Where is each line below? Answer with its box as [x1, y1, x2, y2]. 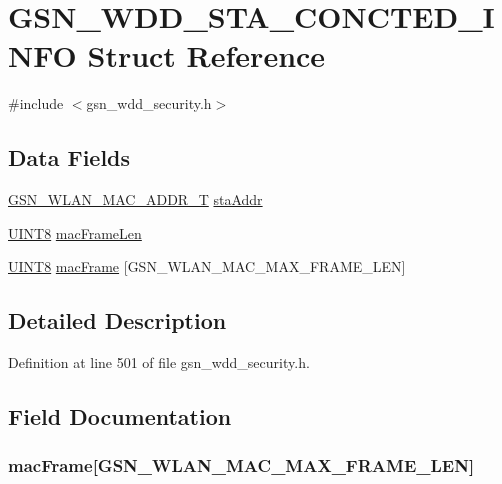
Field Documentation [8, 401, 232, 432]
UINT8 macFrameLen [8, 222, 142, 243]
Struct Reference [87, 35, 326, 76]
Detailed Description [8, 305, 227, 336]
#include [8, 93, 64, 114]
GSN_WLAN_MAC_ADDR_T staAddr [8, 189, 263, 210]
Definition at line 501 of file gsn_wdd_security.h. [8, 352, 310, 373]
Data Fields [8, 142, 131, 173]
